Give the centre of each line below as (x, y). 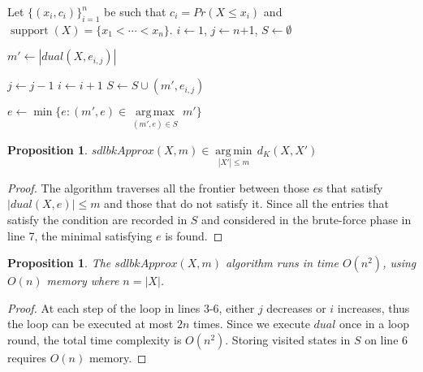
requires (27, 357)
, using (399, 263)
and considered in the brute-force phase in (306, 220)
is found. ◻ (194, 235)
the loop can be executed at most (91, 324)
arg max (155, 112)
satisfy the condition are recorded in (97, 220)
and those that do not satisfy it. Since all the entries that (246, 203)
